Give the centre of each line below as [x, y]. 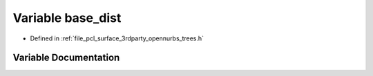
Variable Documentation [66, 58]
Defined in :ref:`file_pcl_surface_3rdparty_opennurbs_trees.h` [117, 38]
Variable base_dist [67, 18]
